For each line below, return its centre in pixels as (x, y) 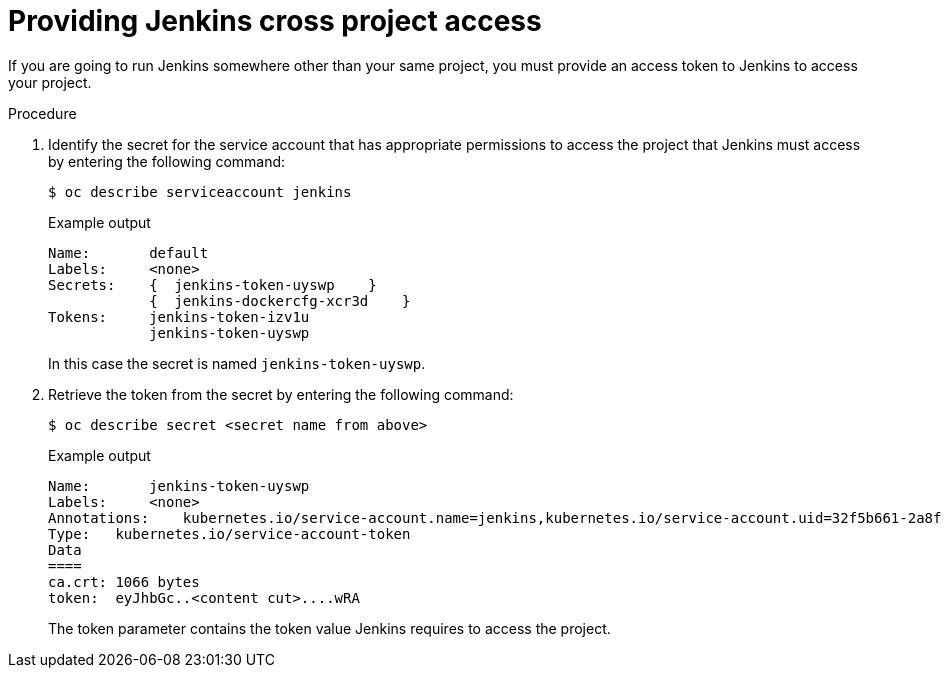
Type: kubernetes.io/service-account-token (229, 533)
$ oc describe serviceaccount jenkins (200, 191)
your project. (50, 82)
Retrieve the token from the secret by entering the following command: (281, 394)
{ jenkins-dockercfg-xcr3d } (280, 300)
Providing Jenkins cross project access (275, 21)
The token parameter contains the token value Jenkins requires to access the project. (329, 628)
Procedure (42, 113)
